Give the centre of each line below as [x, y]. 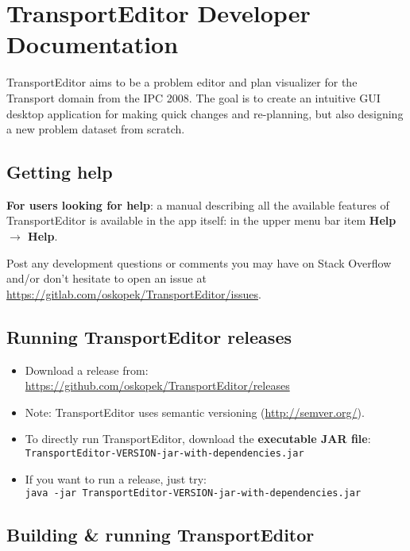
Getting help [60, 172]
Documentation [93, 44]
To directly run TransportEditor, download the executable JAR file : [198, 439]
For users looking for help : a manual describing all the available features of [198, 204]
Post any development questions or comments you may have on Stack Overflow [199, 262]
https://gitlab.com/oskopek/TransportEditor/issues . [134, 293]
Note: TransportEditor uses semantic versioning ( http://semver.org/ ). [195, 412]
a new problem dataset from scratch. [96, 129]
